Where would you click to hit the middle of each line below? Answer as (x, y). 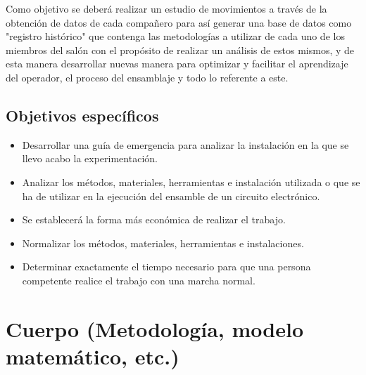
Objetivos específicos (82, 115)
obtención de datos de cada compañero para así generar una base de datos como (179, 22)
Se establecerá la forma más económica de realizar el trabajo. (154, 219)
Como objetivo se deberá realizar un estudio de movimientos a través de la (166, 8)
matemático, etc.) (93, 356)
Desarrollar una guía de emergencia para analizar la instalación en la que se (185, 144)
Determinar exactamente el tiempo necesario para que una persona (166, 267)
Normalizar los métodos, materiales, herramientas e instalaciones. (163, 243)
